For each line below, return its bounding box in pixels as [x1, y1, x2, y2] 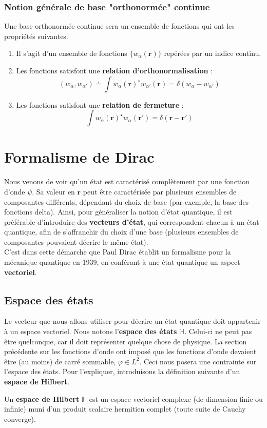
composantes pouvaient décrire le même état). [4, 236, 148, 247]
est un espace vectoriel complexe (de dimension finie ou [89, 393, 263, 404]
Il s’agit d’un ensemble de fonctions [16, 48, 127, 59]
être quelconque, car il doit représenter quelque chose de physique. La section [4, 336, 247, 346]
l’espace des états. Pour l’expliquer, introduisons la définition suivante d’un [4, 366, 240, 377]
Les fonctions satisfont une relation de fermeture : [16, 99, 184, 110]
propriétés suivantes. [4, 30, 68, 41]
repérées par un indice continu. [164, 48, 261, 59]
